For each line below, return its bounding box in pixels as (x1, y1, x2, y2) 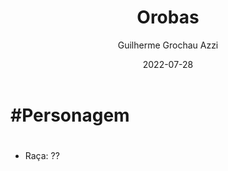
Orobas (136, 6, 200, 29)
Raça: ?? (24, 150, 60, 162)
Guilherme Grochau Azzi (117, 39, 219, 51)
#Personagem (10, 104, 130, 126)
